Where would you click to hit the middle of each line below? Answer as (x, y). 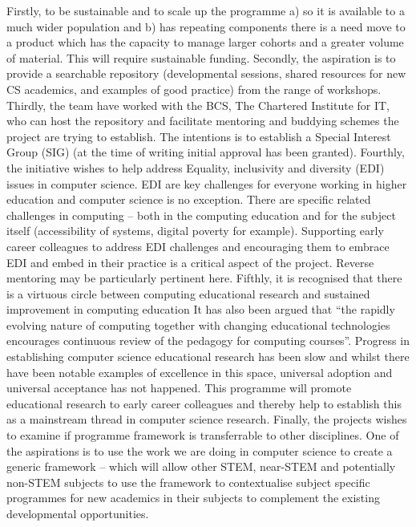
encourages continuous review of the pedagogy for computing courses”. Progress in (208, 341)
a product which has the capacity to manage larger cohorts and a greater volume (205, 42)
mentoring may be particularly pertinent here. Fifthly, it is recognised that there (204, 278)
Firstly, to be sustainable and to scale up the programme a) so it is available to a (206, 10)
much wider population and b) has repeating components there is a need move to (206, 26)
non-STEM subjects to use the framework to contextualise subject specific (188, 482)
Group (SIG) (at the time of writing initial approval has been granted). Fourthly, (206, 152)
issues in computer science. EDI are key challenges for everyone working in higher (207, 183)
